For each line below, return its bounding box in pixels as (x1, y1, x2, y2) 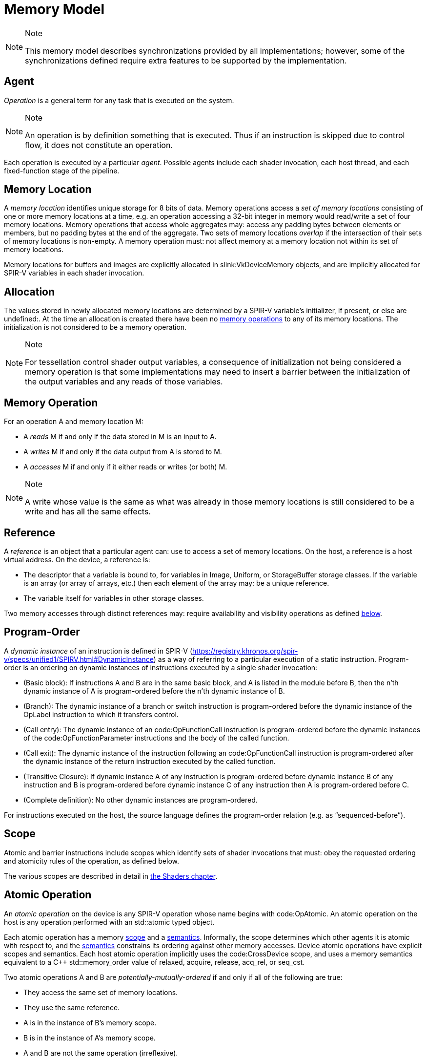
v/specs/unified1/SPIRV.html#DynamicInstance (4, 655, 154, 663)
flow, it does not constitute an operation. (25, 140, 173, 150)
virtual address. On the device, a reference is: (4, 555, 150, 564)
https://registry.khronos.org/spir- (192, 646, 298, 655)
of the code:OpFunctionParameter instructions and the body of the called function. (23, 733, 289, 742)
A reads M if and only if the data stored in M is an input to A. (23, 432, 217, 441)
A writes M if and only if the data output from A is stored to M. (23, 447, 222, 456)
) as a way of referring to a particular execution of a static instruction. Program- (153, 655, 409, 663)
